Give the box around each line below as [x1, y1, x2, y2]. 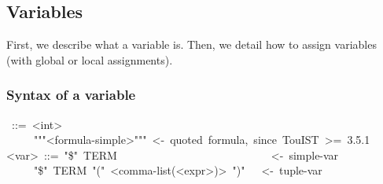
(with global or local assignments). [6, 51, 173, 68]
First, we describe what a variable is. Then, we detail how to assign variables [6, 36, 377, 53]
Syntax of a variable [6, 85, 136, 105]
